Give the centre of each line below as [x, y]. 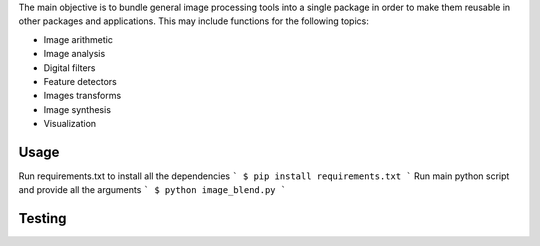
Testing [42, 218]
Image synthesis [77, 109]
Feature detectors [80, 81]
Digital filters [69, 67]
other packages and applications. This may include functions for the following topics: [193, 21]
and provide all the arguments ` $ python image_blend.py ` [152, 190]
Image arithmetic [78, 39]
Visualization [70, 124]
